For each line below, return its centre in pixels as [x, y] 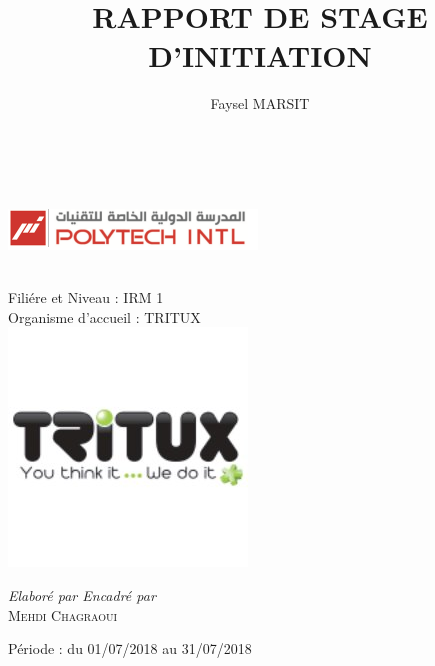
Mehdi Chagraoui [63, 614]
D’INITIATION [260, 55]
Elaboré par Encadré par [82, 595]
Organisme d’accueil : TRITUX [104, 316]
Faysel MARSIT [260, 103]
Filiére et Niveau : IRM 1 [86, 297]
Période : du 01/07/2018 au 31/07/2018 [130, 648]
